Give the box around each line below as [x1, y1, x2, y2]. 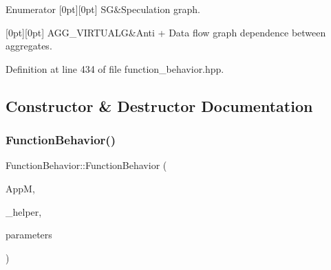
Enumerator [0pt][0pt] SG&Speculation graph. [6, 2, 200, 16]
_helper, [6, 204, 42, 218]
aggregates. [6, 38, 52, 53]
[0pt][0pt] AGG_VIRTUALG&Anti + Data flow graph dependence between [6, 25, 326, 39]
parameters [6, 227, 52, 242]
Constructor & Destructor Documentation [6, 95, 313, 116]
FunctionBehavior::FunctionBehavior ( [6, 158, 167, 172]
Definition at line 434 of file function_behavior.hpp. [6, 61, 224, 76]
